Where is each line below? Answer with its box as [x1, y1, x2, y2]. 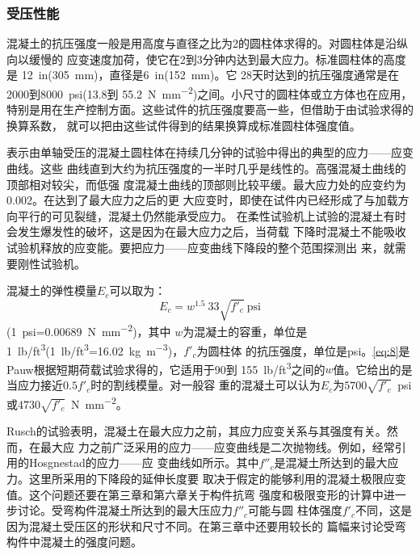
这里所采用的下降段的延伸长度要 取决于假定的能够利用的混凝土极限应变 [28, 470, 406, 487]
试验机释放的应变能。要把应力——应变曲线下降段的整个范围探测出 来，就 [6, 239, 395, 255]
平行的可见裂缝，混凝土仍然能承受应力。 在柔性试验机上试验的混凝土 [17, 207, 384, 224]
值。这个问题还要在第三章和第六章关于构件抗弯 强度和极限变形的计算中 [6, 486, 384, 502]
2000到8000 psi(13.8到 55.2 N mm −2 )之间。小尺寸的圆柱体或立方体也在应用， [6, 83, 413, 102]
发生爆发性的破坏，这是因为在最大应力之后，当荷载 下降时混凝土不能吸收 [17, 223, 406, 240]
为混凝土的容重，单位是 [183, 322, 308, 339]
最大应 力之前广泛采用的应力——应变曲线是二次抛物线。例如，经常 [40, 438, 395, 455]
